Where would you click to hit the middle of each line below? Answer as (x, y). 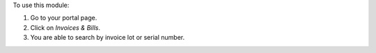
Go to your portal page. (64, 18)
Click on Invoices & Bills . (65, 27)
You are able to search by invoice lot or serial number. (107, 38)
